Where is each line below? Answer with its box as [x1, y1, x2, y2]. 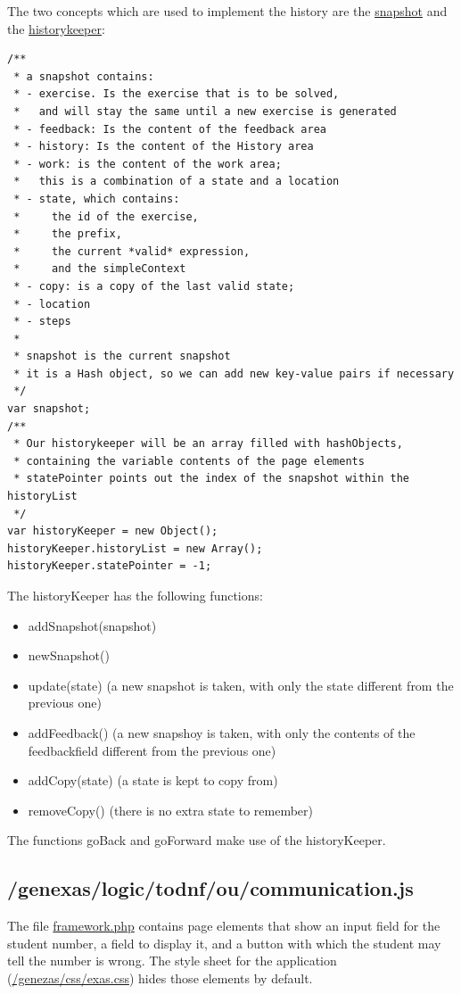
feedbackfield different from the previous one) [28, 741, 276, 759]
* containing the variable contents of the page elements [13, 454, 365, 468]
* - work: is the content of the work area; [13, 157, 282, 170]
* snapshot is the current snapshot [13, 350, 231, 363]
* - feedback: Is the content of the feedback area [13, 122, 326, 136]
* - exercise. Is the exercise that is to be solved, [13, 87, 340, 101]
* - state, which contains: [13, 192, 180, 205]
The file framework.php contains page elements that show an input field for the [7, 916, 440, 935]
